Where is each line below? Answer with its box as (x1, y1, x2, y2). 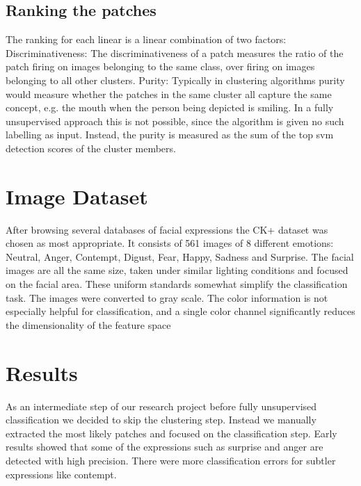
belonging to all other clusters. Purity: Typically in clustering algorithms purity (6, 72, 345, 87)
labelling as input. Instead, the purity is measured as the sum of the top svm (6, 127, 334, 142)
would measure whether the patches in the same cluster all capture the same (6, 86, 332, 101)
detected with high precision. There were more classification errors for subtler (6, 453, 336, 467)
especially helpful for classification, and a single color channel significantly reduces (6, 304, 355, 318)
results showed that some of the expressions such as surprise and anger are (6, 439, 323, 454)
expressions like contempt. (6, 467, 117, 481)
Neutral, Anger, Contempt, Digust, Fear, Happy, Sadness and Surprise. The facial (6, 249, 354, 264)
